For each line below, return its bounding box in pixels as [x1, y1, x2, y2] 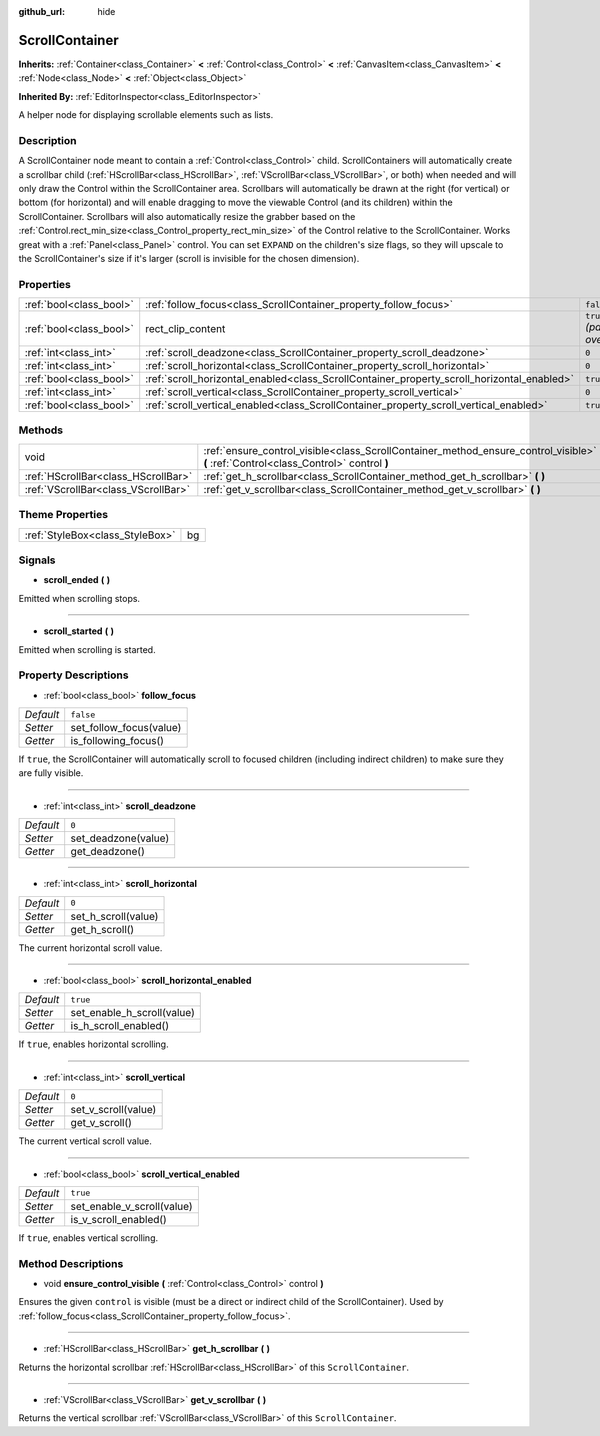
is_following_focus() [70, 734, 165, 748]
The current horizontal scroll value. [18, 941, 163, 954]
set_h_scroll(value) [70, 909, 159, 923]
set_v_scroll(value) [70, 1103, 157, 1117]
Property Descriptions [18, 668, 129, 682]
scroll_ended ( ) [43, 574, 111, 586]
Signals [18, 553, 56, 567]
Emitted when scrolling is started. [18, 643, 156, 655]
